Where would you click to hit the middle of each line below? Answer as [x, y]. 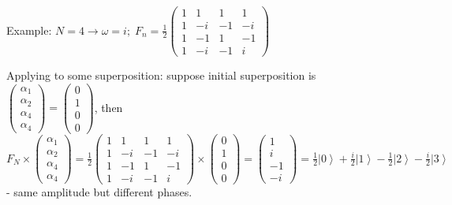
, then [108, 107]
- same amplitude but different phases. [99, 192]
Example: [29, 30]
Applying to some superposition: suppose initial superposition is [161, 75]
